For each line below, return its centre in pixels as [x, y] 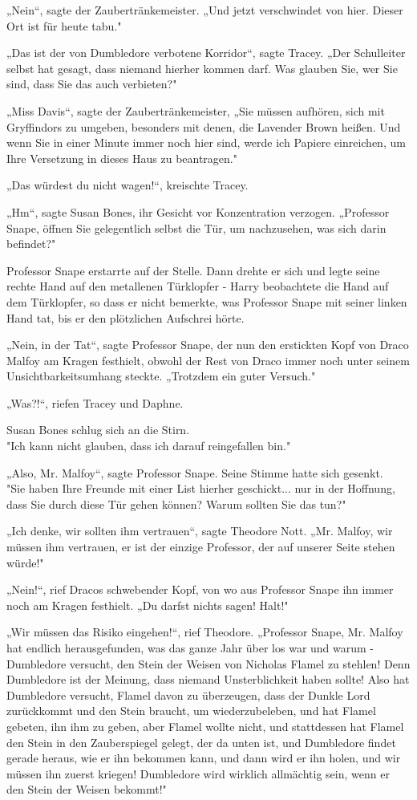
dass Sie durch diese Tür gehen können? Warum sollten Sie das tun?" [176, 504]
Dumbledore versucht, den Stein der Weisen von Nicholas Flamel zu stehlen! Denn [208, 663]
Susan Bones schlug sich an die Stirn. [98, 430]
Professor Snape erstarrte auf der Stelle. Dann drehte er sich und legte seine [193, 270]
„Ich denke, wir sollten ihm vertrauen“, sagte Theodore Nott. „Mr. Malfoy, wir [200, 531]
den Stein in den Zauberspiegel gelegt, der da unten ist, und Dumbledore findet [201, 742]
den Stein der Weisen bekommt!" [87, 789]
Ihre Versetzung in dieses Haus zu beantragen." [122, 158]
